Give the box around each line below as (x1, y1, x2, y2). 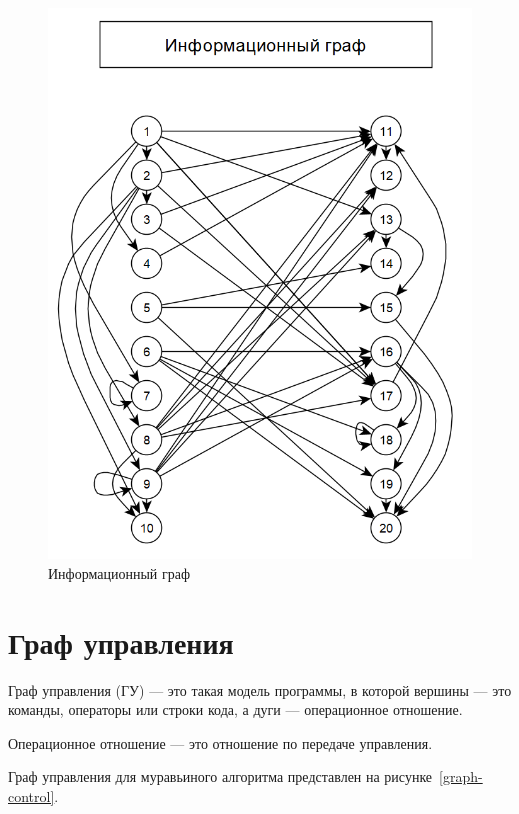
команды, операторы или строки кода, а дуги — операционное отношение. (8, 699, 463, 720)
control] (8, 785, 55, 806)
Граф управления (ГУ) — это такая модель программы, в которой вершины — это (8, 679, 512, 700)
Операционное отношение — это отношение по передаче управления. (8, 732, 433, 753)
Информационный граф (48, 562, 190, 583)
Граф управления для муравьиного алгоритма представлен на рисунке (8, 766, 433, 787)
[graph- (439, 766, 483, 787)
